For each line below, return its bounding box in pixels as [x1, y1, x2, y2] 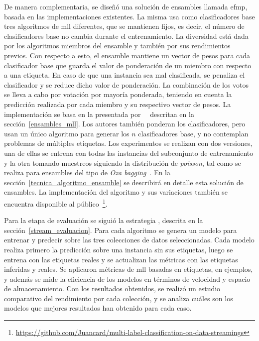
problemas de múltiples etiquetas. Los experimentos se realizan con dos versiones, [4, 138, 253, 148]
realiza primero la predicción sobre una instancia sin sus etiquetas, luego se [4, 244, 233, 254]
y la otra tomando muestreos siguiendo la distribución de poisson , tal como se [4, 157, 241, 168]
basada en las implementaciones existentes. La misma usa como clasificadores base [4, 11, 255, 21]
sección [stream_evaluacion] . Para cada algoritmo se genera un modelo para [4, 225, 237, 235]
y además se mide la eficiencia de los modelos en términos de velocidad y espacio [4, 273, 251, 284]
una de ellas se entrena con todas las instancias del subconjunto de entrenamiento [4, 147, 254, 158]
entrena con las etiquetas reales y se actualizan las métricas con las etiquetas [4, 254, 238, 264]
